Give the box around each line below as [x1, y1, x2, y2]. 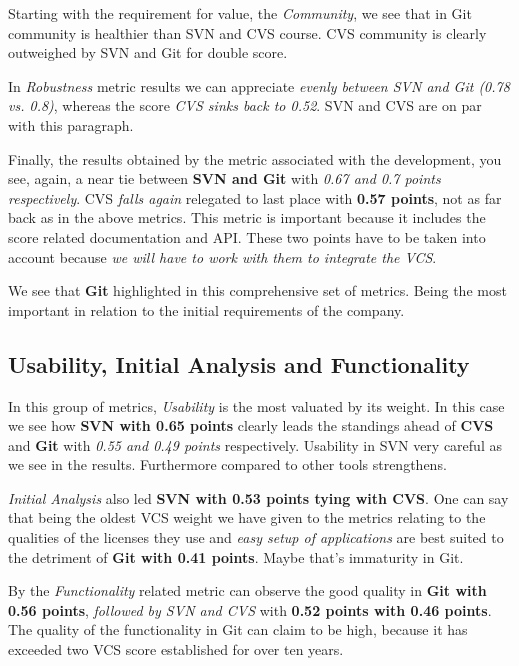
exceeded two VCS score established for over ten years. [8, 639, 344, 660]
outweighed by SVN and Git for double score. [8, 42, 288, 63]
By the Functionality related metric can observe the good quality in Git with [8, 580, 487, 601]
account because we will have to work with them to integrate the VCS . [8, 246, 437, 267]
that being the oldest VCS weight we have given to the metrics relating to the [8, 507, 486, 528]
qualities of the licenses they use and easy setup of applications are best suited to [8, 527, 504, 548]
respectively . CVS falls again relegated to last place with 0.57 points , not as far [8, 187, 502, 208]
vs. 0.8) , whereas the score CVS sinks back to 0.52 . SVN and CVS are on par [8, 95, 482, 116]
